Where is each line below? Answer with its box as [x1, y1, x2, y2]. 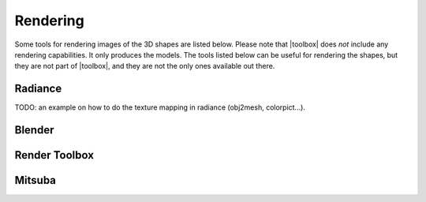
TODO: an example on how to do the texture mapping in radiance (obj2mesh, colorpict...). [14, 103, 305, 112]
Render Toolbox [14, 148, 95, 162]
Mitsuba [14, 174, 57, 187]
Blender [14, 123, 54, 137]
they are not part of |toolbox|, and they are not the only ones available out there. [14, 62, 275, 71]
